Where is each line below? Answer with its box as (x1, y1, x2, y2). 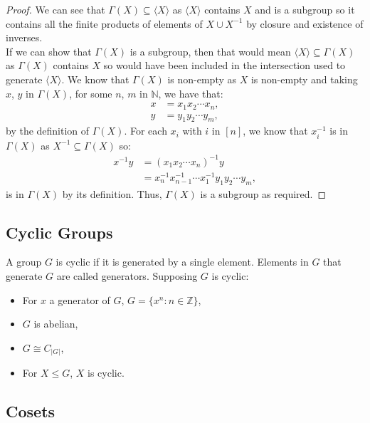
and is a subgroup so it (255, 2, 355, 16)
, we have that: (158, 85, 223, 100)
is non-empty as (167, 71, 237, 86)
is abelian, (33, 316, 78, 331)
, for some (69, 85, 112, 100)
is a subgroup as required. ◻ (200, 186, 327, 201)
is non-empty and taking (250, 71, 358, 86)
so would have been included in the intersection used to (103, 58, 346, 73)
